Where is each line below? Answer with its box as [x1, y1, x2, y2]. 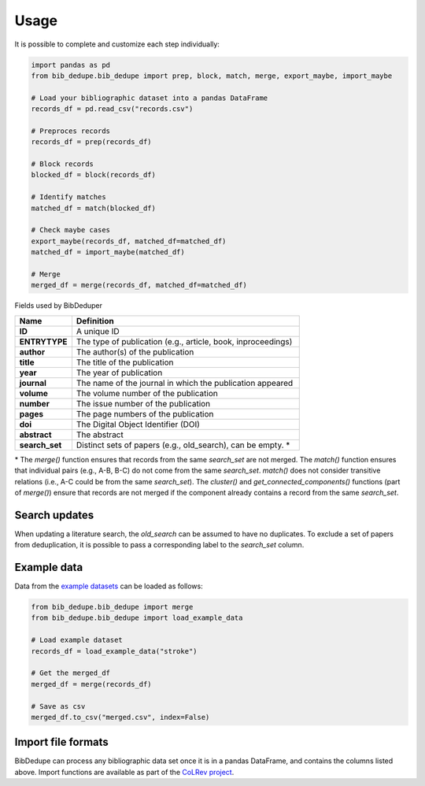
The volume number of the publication [76, 387, 218, 399]
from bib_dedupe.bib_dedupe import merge [31, 602, 194, 612]
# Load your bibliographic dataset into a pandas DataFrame [31, 93, 268, 102]
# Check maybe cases [31, 225, 110, 235]
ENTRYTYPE [19, 336, 68, 347]
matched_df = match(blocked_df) [31, 203, 157, 213]
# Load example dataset [31, 636, 124, 645]
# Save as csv [31, 702, 86, 710]
